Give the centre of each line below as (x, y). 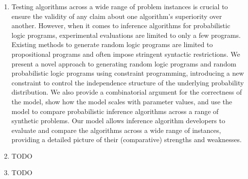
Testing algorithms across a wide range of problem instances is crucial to (120, 6)
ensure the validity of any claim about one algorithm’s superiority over (117, 16)
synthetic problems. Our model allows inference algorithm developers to (118, 121)
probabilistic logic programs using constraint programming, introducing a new (128, 73)
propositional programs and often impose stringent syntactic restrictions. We (126, 54)
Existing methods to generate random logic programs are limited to (112, 44)
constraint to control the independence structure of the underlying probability (128, 82)
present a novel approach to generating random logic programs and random (124, 63)
